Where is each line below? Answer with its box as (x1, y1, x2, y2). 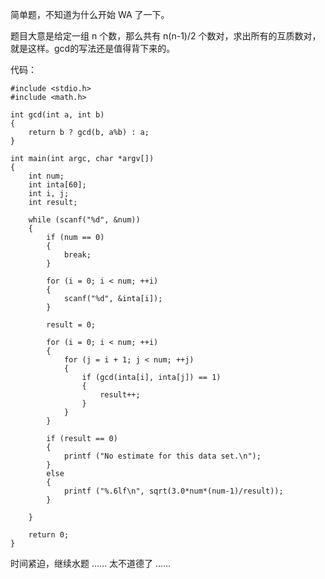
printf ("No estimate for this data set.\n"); (63, 451, 262, 461)
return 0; (28, 530, 70, 540)
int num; (28, 171, 65, 181)
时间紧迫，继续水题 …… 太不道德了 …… (10, 558, 172, 569)
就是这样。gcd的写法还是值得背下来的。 (10, 43, 176, 54)
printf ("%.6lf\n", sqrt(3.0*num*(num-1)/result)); (63, 486, 284, 496)
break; (63, 250, 92, 260)
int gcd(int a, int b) (10, 110, 105, 120)
